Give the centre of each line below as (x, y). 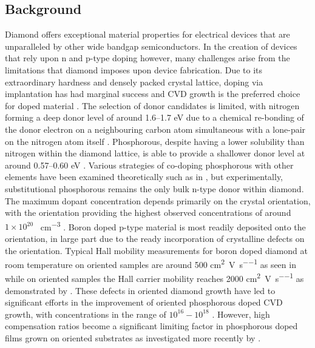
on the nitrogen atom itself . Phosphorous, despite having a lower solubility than (155, 141)
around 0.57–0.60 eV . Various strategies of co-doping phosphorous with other (149, 165)
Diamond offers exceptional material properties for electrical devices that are (147, 34)
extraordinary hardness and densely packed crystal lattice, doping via (134, 82)
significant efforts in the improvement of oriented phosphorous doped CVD (144, 302)
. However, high (241, 314)
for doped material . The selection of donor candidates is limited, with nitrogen (152, 105)
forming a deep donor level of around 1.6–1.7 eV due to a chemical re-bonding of (154, 117)
